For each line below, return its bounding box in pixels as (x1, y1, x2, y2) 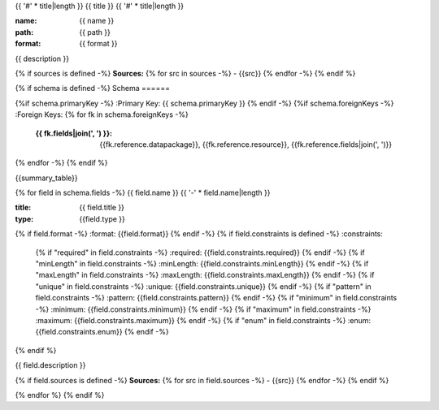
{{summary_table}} (15, 173, 79, 183)
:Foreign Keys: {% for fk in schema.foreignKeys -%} (15, 110, 189, 119)
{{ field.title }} (79, 203, 125, 213)
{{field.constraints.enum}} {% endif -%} (35, 327, 170, 337)
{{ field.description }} (15, 360, 86, 370)
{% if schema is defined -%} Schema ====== (15, 84, 171, 93)
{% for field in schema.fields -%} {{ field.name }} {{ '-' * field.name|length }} (15, 188, 272, 198)
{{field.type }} (79, 214, 125, 223)
